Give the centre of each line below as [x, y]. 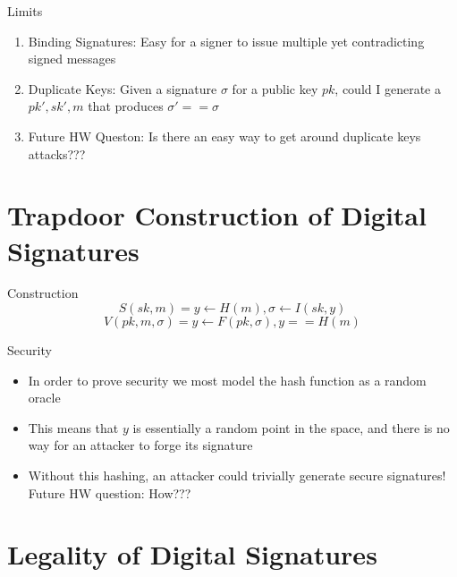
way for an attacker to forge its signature [140, 445]
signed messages [72, 59]
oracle [44, 398]
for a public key [275, 88]
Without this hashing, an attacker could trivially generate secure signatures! [237, 475]
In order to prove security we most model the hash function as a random [227, 380]
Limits [25, 11]
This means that [73, 427]
